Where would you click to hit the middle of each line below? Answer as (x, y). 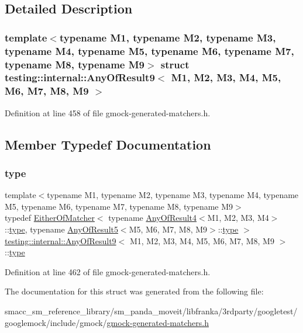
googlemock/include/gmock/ (56, 322)
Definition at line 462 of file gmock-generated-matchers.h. (108, 271)
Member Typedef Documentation (108, 144)
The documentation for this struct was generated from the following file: (134, 291)
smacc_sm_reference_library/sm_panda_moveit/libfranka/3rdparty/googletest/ (151, 311)
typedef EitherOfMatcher (50, 218)
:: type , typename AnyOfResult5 (61, 229)
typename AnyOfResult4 (153, 218)
